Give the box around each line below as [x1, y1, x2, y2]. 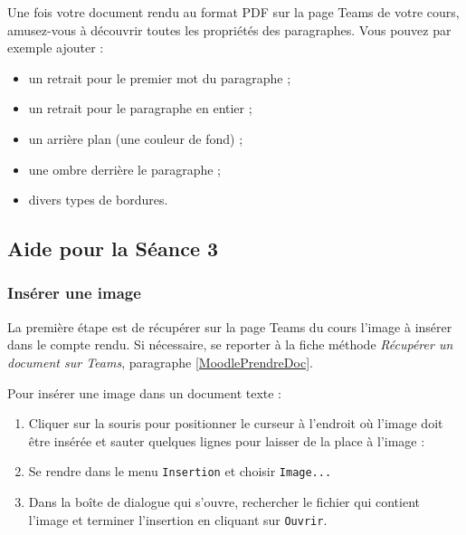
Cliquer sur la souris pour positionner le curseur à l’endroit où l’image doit [28, 414, 443, 433]
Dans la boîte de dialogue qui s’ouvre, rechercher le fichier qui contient [28, 492, 421, 511]
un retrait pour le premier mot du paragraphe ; [28, 68, 291, 87]
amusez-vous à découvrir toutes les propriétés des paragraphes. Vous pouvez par [7, 20, 452, 39]
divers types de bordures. [28, 190, 168, 209]
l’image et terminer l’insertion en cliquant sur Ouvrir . [28, 510, 328, 529]
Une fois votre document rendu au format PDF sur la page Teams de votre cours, [7, 3, 460, 21]
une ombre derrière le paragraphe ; [28, 159, 221, 178]
